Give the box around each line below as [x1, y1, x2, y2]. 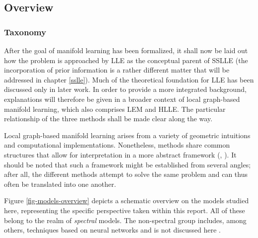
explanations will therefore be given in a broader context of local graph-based [4, 93, 240, 104]
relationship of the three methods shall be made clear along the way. [4, 113, 213, 124]
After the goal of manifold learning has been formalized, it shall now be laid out [4, 45, 248, 55]
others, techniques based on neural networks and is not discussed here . [4, 225, 221, 235]
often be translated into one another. [4, 178, 116, 189]
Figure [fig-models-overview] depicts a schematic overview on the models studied [4, 195, 249, 206]
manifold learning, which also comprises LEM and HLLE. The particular [4, 103, 226, 114]
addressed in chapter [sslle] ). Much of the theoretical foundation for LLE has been [4, 74, 254, 84]
